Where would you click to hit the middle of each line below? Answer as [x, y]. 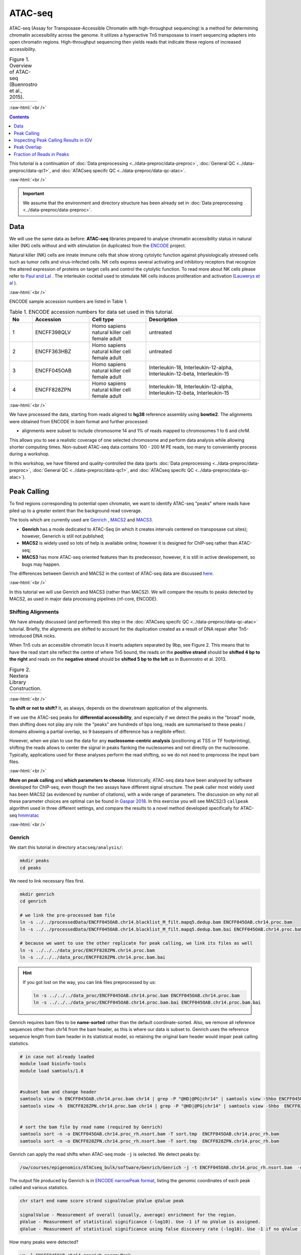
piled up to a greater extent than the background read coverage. [76, 511]
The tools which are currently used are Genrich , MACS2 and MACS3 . [81, 520]
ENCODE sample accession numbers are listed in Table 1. [68, 302]
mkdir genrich [37, 894]
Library [18, 682]
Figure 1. [19, 59]
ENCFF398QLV [53, 332]
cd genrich [33, 901]
